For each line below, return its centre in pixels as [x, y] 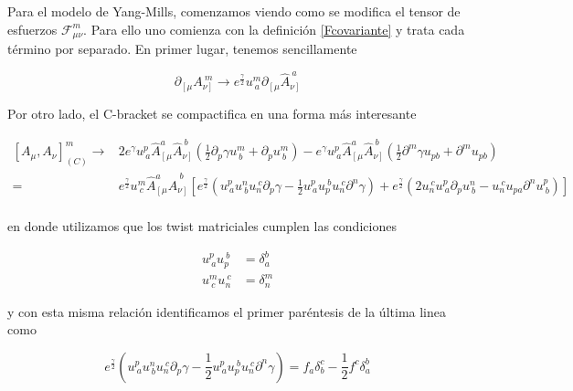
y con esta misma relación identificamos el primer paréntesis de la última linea [227, 311]
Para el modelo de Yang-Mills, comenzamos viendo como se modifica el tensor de [234, 11]
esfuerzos [32, 29]
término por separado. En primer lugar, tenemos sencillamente [182, 49]
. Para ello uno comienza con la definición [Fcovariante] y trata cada [274, 29]
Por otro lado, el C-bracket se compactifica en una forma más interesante [212, 114]
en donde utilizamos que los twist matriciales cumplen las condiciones [202, 226]
